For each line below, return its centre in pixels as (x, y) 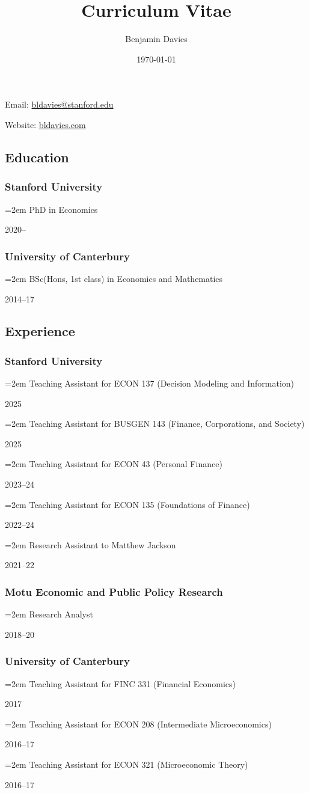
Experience (40, 331)
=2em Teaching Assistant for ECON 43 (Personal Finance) (114, 464)
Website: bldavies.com (45, 124)
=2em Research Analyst (49, 614)
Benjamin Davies (156, 39)
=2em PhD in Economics (51, 209)
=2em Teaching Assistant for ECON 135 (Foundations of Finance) (127, 504)
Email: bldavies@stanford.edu (59, 104)
